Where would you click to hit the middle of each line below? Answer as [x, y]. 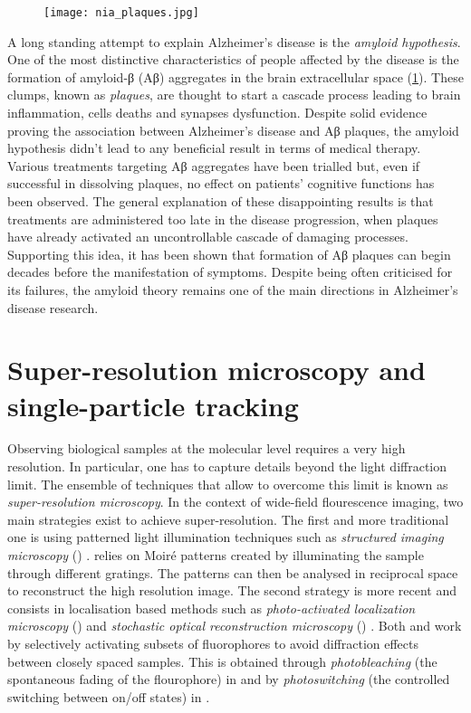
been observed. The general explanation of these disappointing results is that [221, 201]
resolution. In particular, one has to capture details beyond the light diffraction [227, 466]
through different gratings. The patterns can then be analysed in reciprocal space [233, 572]
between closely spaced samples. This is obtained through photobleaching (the [222, 661]
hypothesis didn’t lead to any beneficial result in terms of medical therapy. [214, 148]
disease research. [53, 307]
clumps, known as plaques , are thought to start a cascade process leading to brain [234, 95]
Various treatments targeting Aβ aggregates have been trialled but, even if [214, 165]
